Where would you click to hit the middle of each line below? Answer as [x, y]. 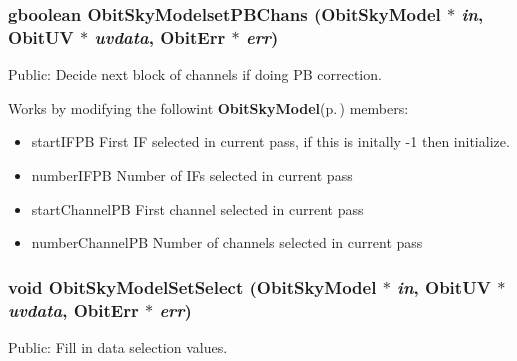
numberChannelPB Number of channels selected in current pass [227, 242]
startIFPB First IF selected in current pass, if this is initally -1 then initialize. [270, 141]
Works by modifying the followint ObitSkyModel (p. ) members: [208, 107]
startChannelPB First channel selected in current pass [197, 208]
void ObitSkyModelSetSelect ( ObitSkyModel [192, 286]
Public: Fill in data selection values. [118, 346]
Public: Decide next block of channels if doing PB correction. [195, 74]
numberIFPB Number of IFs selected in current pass [192, 174]
